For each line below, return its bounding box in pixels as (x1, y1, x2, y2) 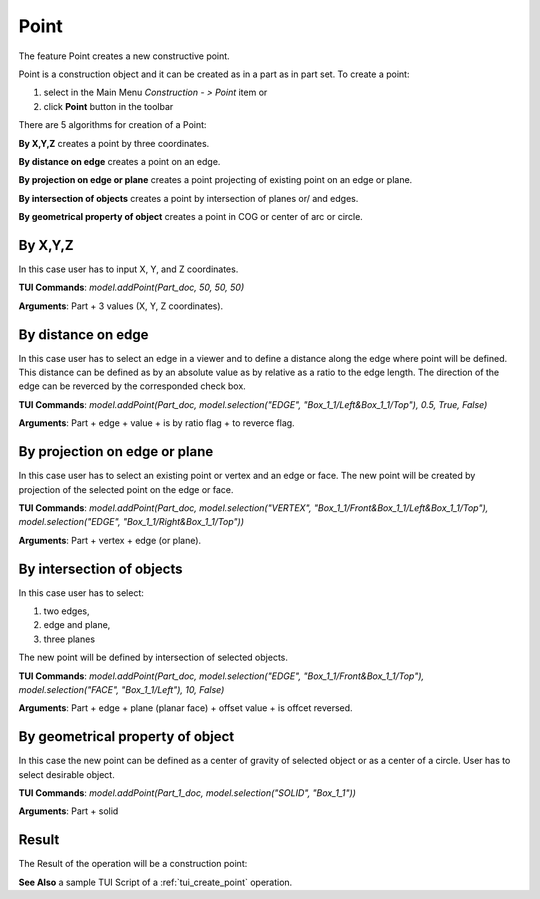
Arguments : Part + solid (18, 805, 119, 817)
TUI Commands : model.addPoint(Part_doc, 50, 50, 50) (18, 281, 245, 294)
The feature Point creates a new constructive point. (18, 50, 230, 62)
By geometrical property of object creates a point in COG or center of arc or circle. (18, 211, 364, 223)
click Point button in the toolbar (43, 100, 174, 112)
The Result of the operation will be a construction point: (18, 858, 248, 870)
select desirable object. (18, 768, 115, 780)
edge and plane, (43, 619, 111, 631)
